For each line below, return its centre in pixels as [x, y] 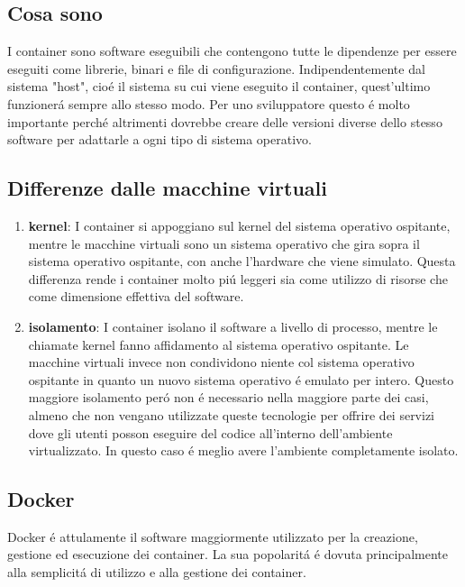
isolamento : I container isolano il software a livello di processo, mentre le [233, 326]
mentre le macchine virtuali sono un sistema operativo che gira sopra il [224, 243]
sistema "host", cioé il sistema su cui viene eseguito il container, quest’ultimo [219, 86]
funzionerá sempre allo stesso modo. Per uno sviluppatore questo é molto [209, 103]
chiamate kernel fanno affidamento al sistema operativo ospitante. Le [219, 344]
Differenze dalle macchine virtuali [167, 188]
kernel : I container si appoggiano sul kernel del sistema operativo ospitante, [239, 225]
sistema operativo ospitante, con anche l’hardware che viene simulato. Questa [242, 261]
